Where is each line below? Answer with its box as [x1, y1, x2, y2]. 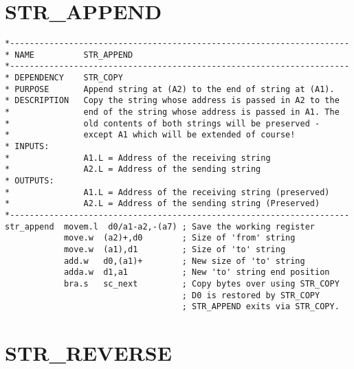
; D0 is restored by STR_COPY [181, 290, 320, 300]
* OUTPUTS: [5, 176, 54, 186]
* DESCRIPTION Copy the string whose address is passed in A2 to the [5, 96, 340, 106]
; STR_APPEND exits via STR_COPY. [181, 302, 340, 312]
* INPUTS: [5, 142, 49, 152]
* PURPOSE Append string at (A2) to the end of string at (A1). [5, 84, 335, 94]
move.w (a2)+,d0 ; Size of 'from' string [63, 233, 296, 243]
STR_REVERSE [5, 339, 172, 367]
